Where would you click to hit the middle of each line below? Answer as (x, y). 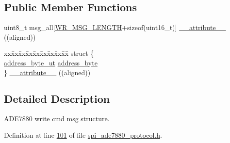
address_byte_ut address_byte (51, 62)
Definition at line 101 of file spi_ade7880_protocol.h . (83, 135)
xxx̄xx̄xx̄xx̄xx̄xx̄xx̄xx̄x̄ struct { (49, 53)
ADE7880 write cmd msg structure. (57, 119)
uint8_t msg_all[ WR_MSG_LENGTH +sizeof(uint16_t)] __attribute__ (115, 27)
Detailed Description (57, 98)
